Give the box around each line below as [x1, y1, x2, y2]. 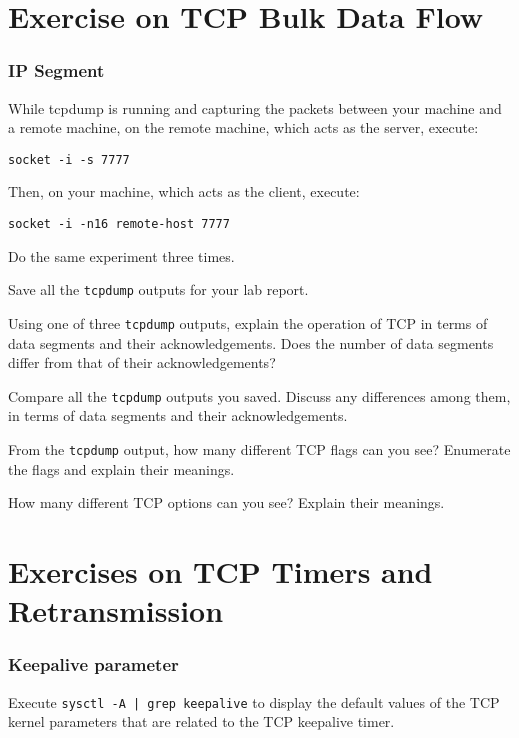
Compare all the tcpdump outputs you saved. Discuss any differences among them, [8, 385, 511, 406]
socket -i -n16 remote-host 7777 [8, 217, 230, 232]
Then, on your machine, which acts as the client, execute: [8, 181, 360, 202]
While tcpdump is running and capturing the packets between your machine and [8, 97, 502, 118]
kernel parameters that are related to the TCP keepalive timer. [8, 711, 395, 732]
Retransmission [8, 590, 224, 631]
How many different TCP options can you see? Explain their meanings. [8, 492, 445, 513]
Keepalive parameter [8, 652, 179, 677]
